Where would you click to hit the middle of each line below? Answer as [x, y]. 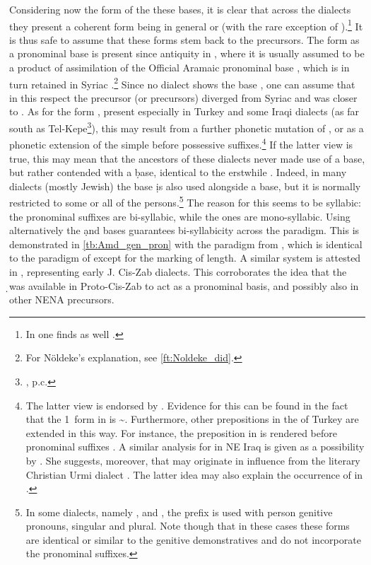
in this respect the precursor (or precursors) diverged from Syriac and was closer [183, 97]
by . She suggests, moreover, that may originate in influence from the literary [193, 460]
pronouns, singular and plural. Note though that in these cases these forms [188, 526]
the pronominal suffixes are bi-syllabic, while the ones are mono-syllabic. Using [180, 216]
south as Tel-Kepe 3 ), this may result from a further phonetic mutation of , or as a [187, 127]
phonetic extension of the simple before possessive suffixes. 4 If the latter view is [181, 143]
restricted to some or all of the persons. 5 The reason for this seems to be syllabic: [185, 201]
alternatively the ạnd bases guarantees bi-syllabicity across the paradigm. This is [184, 230]
